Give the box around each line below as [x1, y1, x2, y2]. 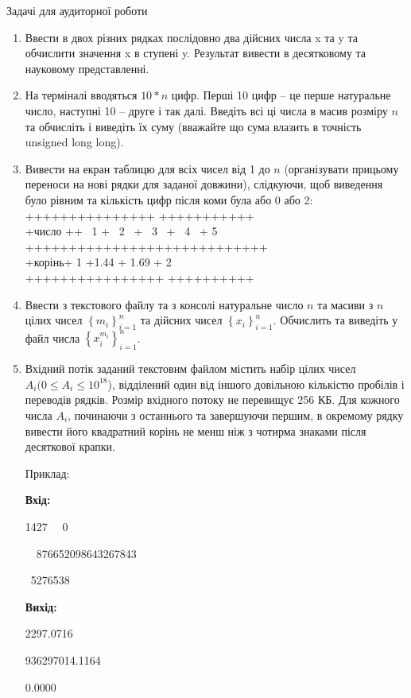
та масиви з [317, 296, 374, 312]
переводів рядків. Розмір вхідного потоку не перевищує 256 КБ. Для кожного [25, 391, 400, 408]
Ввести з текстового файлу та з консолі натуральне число [25, 296, 304, 312]
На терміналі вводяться [25, 87, 138, 103]
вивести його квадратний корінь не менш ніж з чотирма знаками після [25, 422, 366, 439]
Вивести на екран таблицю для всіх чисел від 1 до [25, 160, 270, 176]
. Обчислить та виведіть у [273, 312, 398, 328]
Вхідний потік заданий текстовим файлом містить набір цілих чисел [25, 360, 356, 377]
